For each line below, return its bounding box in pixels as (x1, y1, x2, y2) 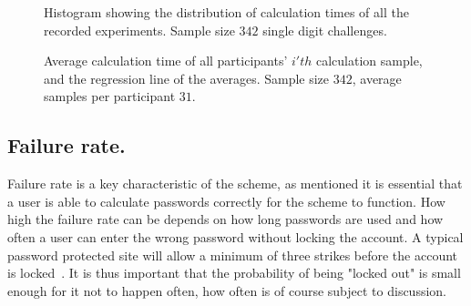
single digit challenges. (262, 20, 387, 39)
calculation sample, (316, 51, 423, 70)
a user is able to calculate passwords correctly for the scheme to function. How (7, 191, 445, 210)
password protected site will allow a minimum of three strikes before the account (7, 245, 458, 264)
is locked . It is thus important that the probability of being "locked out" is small (7, 263, 461, 282)
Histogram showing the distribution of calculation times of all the (44, 3, 409, 21)
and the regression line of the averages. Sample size (44, 68, 330, 87)
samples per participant (44, 87, 176, 106)
